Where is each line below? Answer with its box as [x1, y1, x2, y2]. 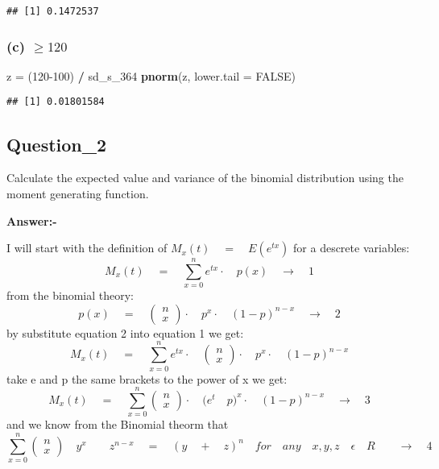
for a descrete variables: [293, 239, 410, 256]
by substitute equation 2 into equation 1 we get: [6, 324, 244, 341]
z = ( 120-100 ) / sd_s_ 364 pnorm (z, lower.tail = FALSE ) [6, 67, 296, 84]
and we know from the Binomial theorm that [6, 416, 229, 433]
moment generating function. [6, 185, 149, 201]
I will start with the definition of [6, 239, 168, 256]
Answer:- [6, 212, 57, 229]
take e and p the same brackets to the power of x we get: [6, 370, 288, 387]
